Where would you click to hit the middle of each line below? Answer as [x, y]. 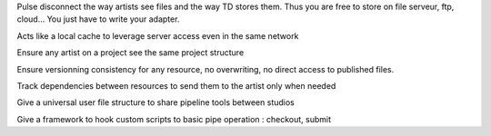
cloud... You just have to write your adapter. [98, 19]
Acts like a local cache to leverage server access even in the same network [158, 35]
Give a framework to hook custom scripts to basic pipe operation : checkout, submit [174, 119]
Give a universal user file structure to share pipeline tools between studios [155, 102]
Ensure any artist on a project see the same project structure [130, 53]
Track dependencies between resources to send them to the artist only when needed [176, 85]
